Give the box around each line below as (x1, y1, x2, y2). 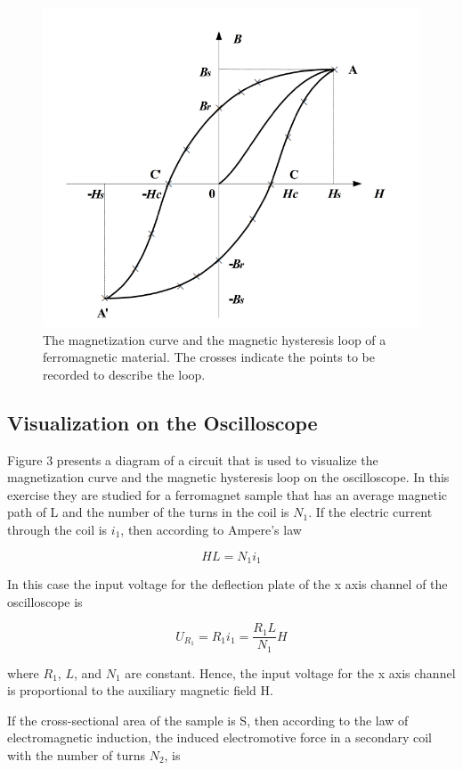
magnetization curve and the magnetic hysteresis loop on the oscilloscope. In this (7, 468, 450, 487)
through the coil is (7, 520, 108, 538)
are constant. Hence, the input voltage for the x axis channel (125, 663, 456, 682)
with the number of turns (7, 746, 145, 765)
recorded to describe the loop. (43, 365, 206, 383)
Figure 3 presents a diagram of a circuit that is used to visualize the (7, 450, 378, 469)
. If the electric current (308, 503, 433, 521)
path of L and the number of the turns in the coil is (7, 503, 289, 521)
